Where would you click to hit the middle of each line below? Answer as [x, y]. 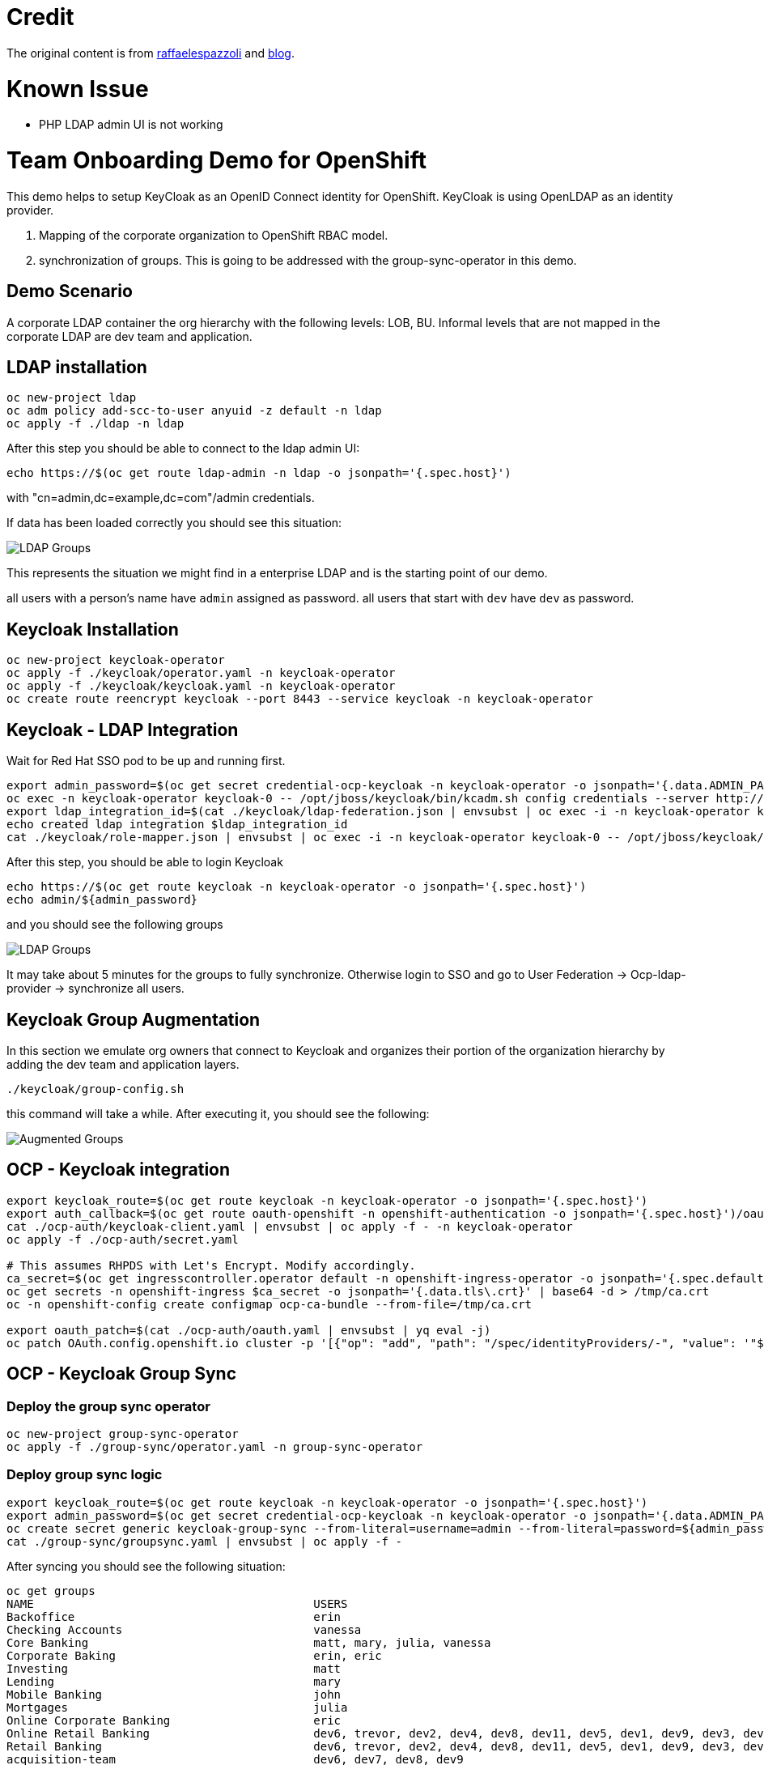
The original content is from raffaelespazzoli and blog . [151, 53]
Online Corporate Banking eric [174, 1720]
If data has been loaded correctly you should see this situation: [174, 523]
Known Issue [78, 89]
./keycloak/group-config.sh [95, 1089]
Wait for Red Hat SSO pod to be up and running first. [146, 761]
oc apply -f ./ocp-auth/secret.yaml [123, 1239]
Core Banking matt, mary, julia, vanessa [249, 1642]
